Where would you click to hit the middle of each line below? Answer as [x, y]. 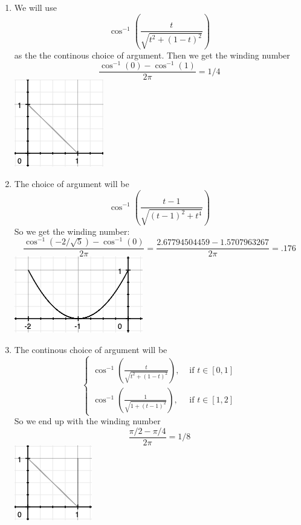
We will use [35, 7]
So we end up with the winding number [87, 421]
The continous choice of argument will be [91, 349]
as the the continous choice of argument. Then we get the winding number [152, 55]
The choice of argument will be [72, 183]
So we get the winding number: [72, 231]
